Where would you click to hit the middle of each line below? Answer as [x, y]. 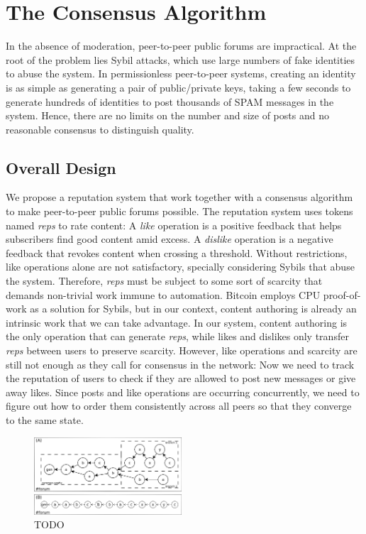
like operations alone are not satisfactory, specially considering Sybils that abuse [180, 267]
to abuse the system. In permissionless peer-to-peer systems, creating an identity [181, 73]
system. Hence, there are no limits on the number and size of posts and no [167, 115]
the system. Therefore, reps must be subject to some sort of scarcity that [164, 281]
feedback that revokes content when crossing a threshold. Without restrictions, [177, 252]
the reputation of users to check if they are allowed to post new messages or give [181, 378]
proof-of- [342, 294]
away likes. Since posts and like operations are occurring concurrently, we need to [183, 392]
